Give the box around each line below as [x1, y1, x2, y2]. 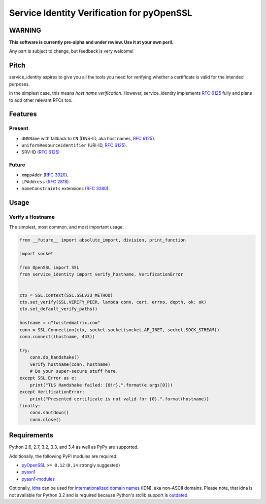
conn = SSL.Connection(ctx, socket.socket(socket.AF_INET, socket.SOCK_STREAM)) [19, 327, 220, 333]
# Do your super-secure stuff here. [30, 368, 118, 374]
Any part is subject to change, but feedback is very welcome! [9, 48, 134, 54]
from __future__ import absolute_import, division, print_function [19, 237, 186, 243]
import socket [19, 251, 54, 257]
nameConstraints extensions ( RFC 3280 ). [21, 186, 110, 192]
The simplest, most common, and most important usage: [9, 224, 124, 230]
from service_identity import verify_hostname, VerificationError [19, 271, 183, 277]
